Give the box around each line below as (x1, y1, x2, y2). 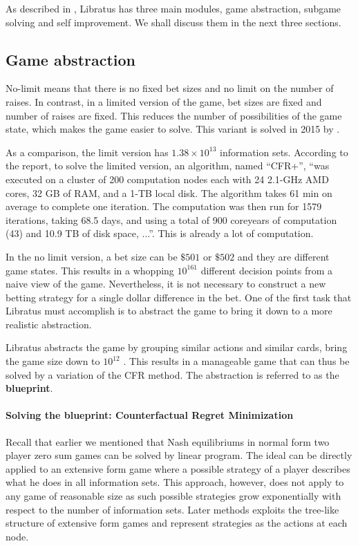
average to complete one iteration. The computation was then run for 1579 (6, 199, 322, 214)
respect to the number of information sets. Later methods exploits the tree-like (6, 502, 339, 516)
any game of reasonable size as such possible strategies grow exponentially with (6, 489, 341, 503)
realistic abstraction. (6, 317, 92, 331)
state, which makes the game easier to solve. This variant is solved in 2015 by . (6, 122, 340, 136)
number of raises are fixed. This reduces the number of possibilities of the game (6, 108, 342, 122)
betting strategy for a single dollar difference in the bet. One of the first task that (6, 290, 352, 304)
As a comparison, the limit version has (6, 144, 169, 159)
